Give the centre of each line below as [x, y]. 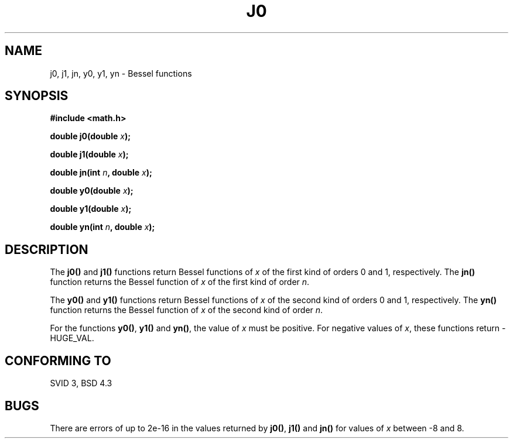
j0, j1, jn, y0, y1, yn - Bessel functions [121, 73]
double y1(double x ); [91, 209]
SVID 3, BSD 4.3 [81, 383]
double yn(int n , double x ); [102, 227]
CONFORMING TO [58, 360]
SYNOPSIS [37, 96]
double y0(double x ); [92, 191]
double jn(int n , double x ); [101, 173]
